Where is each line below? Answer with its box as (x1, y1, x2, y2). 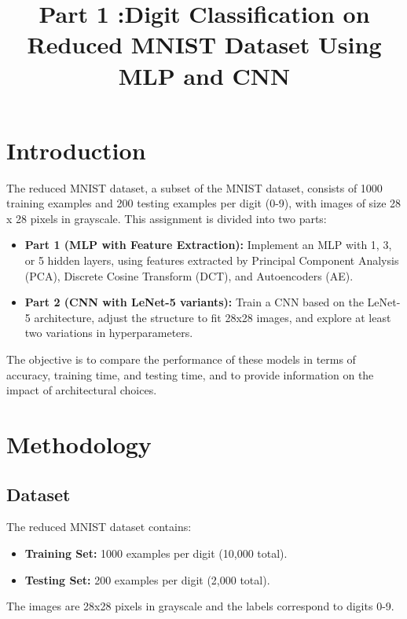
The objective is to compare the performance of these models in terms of (6, 351, 356, 368)
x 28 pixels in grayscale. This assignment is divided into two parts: (6, 210, 327, 226)
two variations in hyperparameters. (24, 324, 193, 341)
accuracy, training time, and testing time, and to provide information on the (6, 366, 374, 383)
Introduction (6, 134, 146, 166)
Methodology (6, 428, 152, 460)
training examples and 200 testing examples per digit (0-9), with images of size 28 (6, 195, 401, 211)
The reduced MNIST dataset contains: (6, 518, 192, 535)
